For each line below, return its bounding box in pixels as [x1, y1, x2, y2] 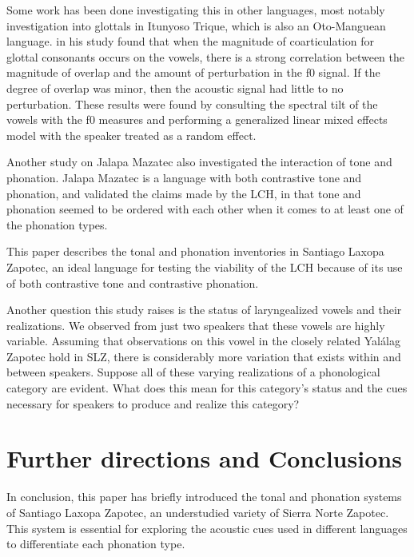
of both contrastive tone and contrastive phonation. [6, 274, 259, 291]
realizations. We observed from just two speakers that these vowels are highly [6, 316, 385, 333]
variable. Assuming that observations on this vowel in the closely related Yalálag [6, 332, 400, 349]
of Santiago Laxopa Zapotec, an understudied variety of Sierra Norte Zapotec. [6, 503, 389, 520]
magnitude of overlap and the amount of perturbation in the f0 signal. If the [6, 64, 380, 81]
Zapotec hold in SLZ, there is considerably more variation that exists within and [6, 348, 401, 364]
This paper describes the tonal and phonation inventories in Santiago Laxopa [6, 243, 384, 260]
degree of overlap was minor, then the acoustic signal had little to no [6, 79, 344, 96]
